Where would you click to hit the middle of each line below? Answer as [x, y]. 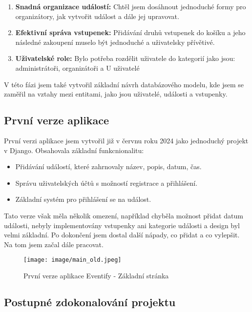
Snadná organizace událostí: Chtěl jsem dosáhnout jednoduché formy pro [131, 6]
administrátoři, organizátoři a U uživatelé [77, 68]
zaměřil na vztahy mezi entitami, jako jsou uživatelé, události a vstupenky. [116, 94]
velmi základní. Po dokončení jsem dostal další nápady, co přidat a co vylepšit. [122, 235]
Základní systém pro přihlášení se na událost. [83, 199]
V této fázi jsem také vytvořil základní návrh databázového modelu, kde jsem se [124, 84]
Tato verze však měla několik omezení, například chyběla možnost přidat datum [124, 215]
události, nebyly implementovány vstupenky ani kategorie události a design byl [122, 225]
